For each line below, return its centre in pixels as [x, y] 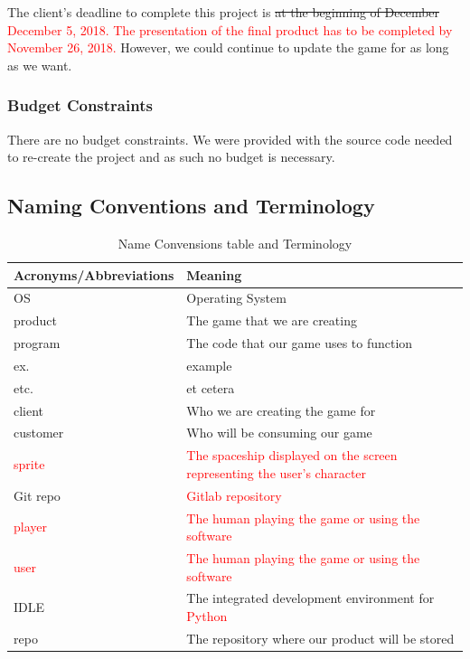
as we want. [40, 65]
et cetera [211, 387]
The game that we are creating [272, 320]
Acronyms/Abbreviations [94, 274]
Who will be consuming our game [279, 433]
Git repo [37, 495]
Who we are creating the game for [281, 410]
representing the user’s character [277, 472]
